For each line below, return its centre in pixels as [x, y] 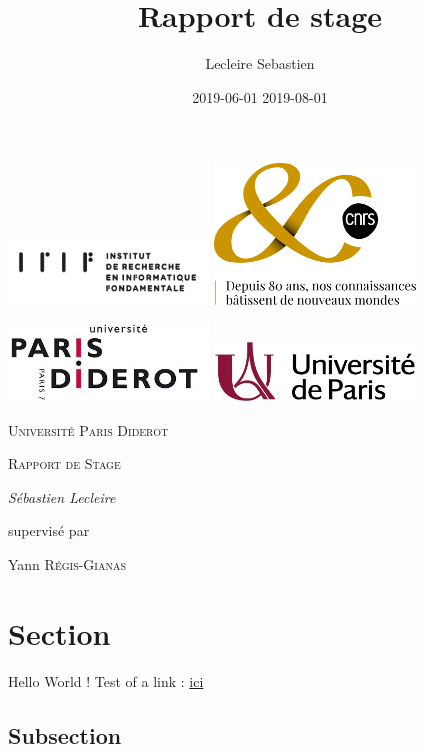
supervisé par [49, 530]
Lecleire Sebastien [260, 63]
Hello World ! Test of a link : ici [106, 680]
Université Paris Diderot [88, 429]
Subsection [65, 734]
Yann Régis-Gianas [67, 563]
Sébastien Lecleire [62, 496]
